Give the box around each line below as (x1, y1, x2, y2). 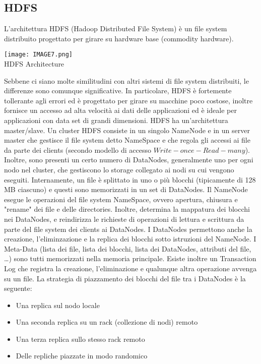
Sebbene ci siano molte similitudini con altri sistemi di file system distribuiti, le (4, 75, 249, 86)
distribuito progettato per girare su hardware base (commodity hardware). (4, 33, 234, 43)
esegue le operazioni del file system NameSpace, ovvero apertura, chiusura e (4, 194, 238, 204)
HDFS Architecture (4, 58, 64, 69)
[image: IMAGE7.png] (4, 51, 73, 58)
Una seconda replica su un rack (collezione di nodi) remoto (16, 317, 198, 327)
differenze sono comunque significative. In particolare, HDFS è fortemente (4, 85, 232, 96)
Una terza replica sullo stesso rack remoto (16, 333, 145, 344)
